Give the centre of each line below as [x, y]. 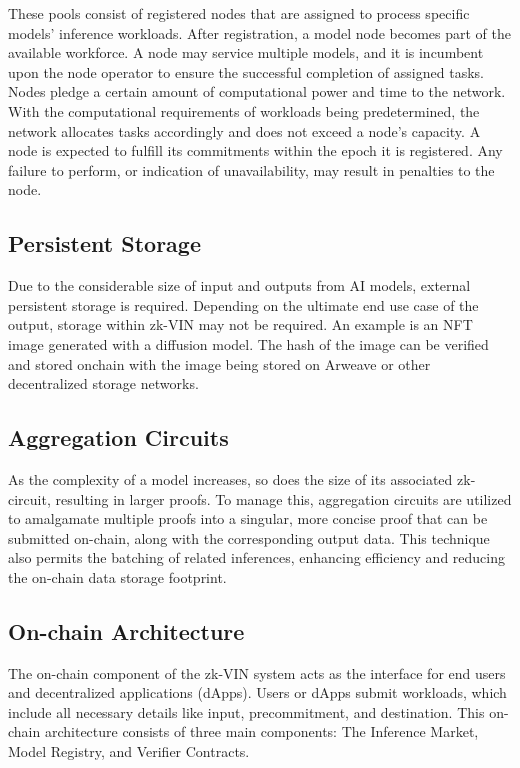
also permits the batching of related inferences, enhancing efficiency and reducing [256, 557]
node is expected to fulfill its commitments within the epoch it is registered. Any [255, 150]
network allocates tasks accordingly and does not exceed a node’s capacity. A [244, 130]
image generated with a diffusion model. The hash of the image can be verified [248, 343]
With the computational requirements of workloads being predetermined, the [244, 110]
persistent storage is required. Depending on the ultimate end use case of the [243, 304]
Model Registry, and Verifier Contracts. [129, 751]
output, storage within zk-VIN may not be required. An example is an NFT [240, 324]
